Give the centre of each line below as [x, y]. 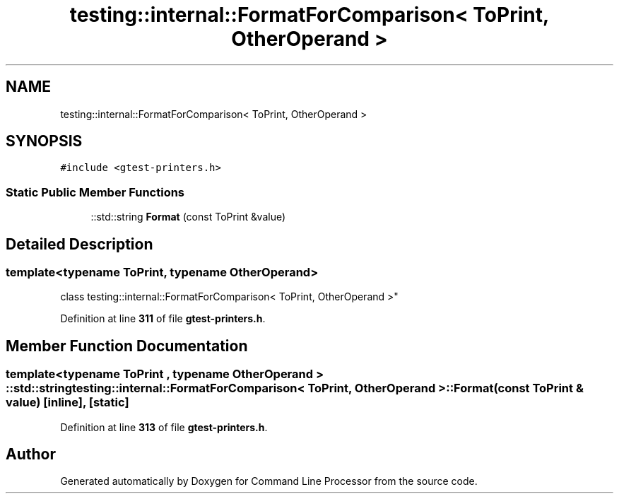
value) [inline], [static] [67, 403]
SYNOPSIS [44, 141]
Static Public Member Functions [95, 192]
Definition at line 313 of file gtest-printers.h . [164, 427]
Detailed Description [79, 244]
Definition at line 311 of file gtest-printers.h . [163, 319]
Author [31, 454]
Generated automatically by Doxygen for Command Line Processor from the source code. [269, 481]
